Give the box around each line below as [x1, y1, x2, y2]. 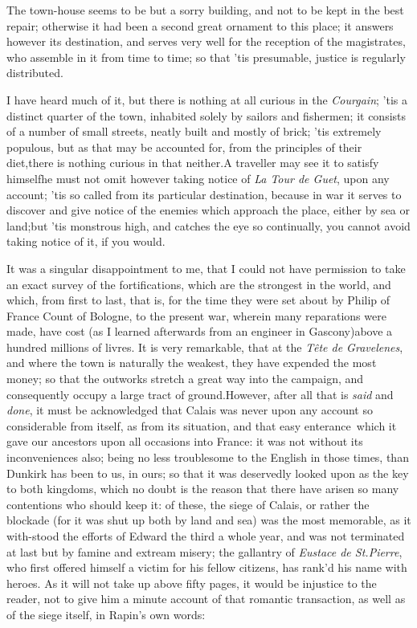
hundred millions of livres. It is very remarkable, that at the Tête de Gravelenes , [6, 338, 403, 355]
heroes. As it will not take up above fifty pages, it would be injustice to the [6, 574, 377, 591]
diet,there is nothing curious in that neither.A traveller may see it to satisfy [6, 154, 379, 171]
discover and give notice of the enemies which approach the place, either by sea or [6, 202, 410, 218]
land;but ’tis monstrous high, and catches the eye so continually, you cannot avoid [6, 217, 411, 234]
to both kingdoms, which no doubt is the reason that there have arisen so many [6, 480, 399, 497]
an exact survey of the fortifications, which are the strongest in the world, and [6, 275, 391, 292]
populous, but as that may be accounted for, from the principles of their [6, 138, 362, 155]
